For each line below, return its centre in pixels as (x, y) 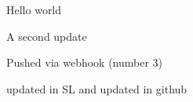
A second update (47, 36)
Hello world (34, 9)
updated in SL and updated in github (97, 88)
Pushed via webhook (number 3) (85, 62)
